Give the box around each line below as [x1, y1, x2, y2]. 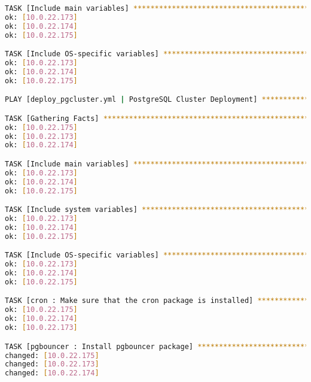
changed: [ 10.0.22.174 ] [5, 369, 99, 378]
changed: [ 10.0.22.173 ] [5, 360, 99, 369]
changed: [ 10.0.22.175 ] [5, 351, 99, 360]
